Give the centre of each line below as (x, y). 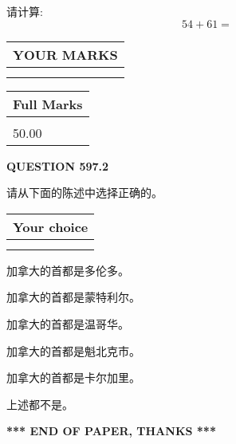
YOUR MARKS (65, 54)
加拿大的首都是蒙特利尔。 (73, 297)
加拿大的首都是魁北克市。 (73, 350)
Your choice (51, 226)
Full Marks (48, 104)
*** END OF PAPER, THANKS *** (111, 431)
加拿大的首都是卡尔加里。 (73, 377)
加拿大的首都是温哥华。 (68, 323)
